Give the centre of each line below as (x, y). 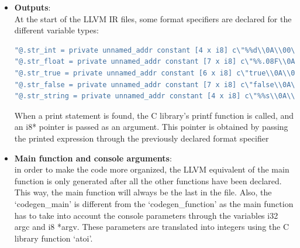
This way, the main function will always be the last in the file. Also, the (143, 192)
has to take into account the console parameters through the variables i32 (146, 215)
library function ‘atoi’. (54, 238)
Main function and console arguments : (93, 158)
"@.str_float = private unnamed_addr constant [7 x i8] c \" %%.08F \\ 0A (155, 62)
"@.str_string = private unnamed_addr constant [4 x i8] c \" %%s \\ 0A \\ (155, 96)
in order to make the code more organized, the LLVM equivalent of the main (152, 169)
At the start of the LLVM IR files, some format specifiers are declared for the (153, 18)
